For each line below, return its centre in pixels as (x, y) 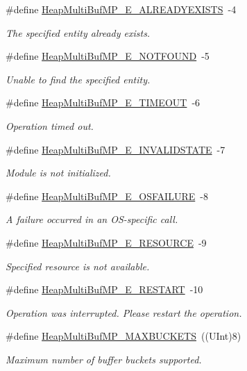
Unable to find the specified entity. (78, 79)
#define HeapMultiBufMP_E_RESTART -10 (104, 289)
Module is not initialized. (58, 173)
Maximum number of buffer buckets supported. (104, 359)
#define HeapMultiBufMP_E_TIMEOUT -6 (103, 102)
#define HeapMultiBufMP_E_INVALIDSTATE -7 (116, 149)
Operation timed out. (50, 125)
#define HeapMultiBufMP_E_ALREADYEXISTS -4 (121, 9)
